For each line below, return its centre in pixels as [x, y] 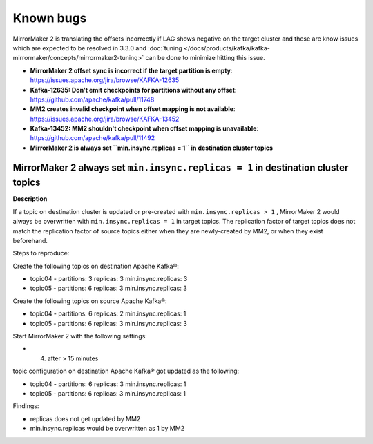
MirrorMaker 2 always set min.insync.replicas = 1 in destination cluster [181, 167]
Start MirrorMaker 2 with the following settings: [80, 336]
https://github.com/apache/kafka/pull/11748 [92, 99]
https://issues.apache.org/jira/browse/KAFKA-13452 [105, 119]
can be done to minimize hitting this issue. [205, 58]
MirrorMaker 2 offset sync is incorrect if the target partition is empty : [131, 70]
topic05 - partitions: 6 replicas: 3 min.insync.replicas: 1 [108, 393]
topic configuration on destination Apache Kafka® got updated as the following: [126, 371]
